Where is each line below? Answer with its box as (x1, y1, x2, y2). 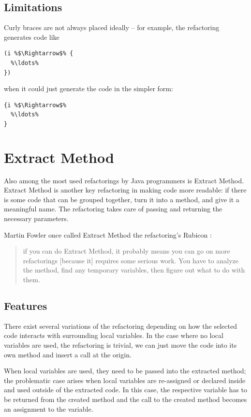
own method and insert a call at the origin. (4, 349, 132, 359)
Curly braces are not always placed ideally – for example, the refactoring (4, 22, 220, 32)
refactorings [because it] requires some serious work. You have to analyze (23, 255, 238, 265)
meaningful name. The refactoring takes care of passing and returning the (4, 204, 222, 214)
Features (4, 298, 47, 313)
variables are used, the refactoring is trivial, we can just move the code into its (4, 340, 237, 350)
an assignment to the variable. (4, 403, 93, 414)
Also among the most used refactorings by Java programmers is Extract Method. (4, 175, 244, 185)
